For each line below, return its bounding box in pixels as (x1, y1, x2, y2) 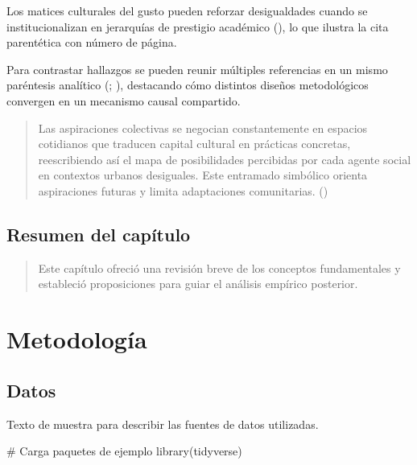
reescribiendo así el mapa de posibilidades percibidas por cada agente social (38, 150, 411, 167)
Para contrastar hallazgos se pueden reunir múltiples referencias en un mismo (6, 60, 388, 77)
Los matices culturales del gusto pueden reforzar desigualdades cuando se (6, 2, 368, 19)
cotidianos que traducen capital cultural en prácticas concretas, (38, 135, 351, 152)
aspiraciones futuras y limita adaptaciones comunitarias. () (38, 182, 328, 199)
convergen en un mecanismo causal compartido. (6, 92, 241, 109)
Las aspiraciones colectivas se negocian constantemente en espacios (38, 119, 368, 136)
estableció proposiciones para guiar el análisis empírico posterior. (38, 275, 358, 292)
